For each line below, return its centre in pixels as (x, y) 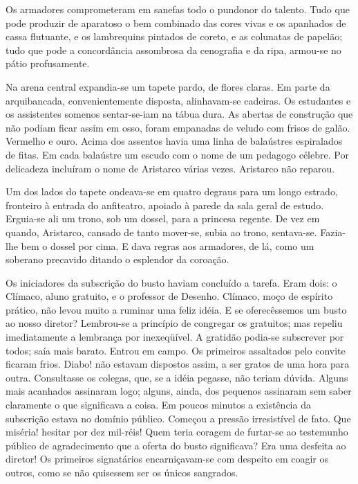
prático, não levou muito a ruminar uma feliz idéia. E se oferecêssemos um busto (176, 309)
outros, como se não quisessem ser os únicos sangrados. (122, 472)
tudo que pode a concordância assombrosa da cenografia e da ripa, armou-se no (173, 50)
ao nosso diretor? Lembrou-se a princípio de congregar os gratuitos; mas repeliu (174, 323)
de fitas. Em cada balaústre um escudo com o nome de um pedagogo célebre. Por (177, 154)
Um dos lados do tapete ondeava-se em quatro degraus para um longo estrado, (172, 191)
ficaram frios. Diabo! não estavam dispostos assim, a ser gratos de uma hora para (178, 364)
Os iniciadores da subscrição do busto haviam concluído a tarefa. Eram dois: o (171, 282)
